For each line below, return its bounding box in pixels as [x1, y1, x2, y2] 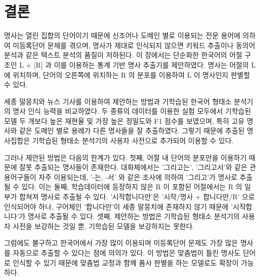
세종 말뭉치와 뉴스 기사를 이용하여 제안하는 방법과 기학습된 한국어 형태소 [4, 96, 232, 106]
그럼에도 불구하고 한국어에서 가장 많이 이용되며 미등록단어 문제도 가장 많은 [4, 237, 238, 248]
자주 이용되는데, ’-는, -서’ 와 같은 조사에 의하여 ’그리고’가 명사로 [39, 171, 237, 182]
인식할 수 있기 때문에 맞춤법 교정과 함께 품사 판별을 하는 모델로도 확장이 [13, 257, 239, 267]
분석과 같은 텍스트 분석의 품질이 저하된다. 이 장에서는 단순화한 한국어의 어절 [4, 50, 242, 60]
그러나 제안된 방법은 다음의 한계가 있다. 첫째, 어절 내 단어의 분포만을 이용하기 [4, 152, 247, 162]
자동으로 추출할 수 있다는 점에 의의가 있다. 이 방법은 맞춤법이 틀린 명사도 [13, 247, 240, 257]
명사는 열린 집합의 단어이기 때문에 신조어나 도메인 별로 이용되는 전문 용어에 [4, 30, 240, 41]
